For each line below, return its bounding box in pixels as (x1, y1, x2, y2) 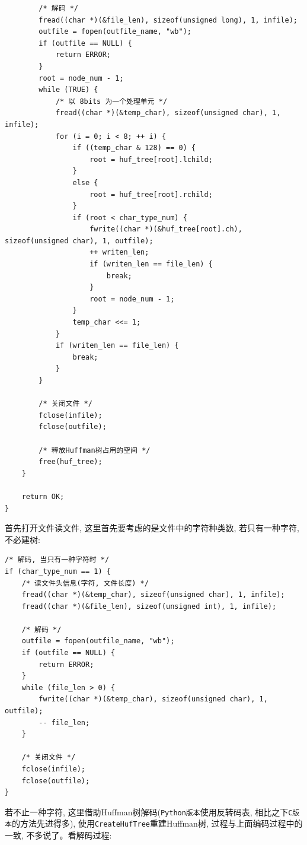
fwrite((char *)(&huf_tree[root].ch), (89, 225, 242, 234)
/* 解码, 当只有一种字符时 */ (5, 555, 110, 564)
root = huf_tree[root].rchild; (89, 190, 213, 199)
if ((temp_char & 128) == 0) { (72, 144, 196, 153)
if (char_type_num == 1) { (5, 567, 111, 576)
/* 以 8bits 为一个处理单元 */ (55, 97, 168, 106)
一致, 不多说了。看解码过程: (5, 829, 112, 841)
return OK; (21, 492, 65, 501)
